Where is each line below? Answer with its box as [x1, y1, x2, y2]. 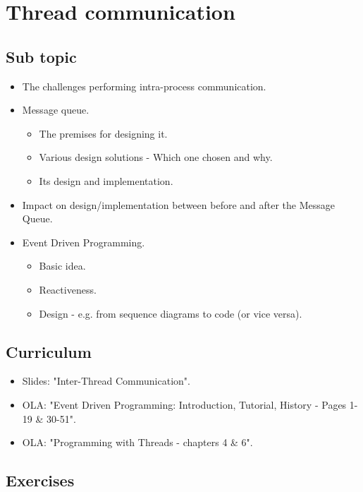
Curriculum [6, 340, 92, 362]
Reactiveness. [39, 282, 97, 296]
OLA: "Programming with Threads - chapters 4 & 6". [22, 435, 253, 450]
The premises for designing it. [39, 126, 168, 140]
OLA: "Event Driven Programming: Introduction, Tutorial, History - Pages [22, 397, 347, 412]
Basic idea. [39, 258, 86, 273]
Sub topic [6, 45, 77, 67]
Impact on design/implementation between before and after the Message [22, 197, 336, 212]
